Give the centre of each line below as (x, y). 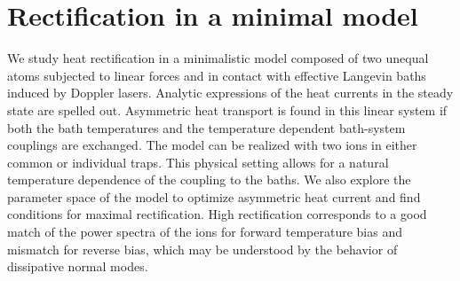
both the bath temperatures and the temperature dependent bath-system (206, 127)
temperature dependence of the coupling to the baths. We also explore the (209, 180)
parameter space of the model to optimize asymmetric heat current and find (214, 196)
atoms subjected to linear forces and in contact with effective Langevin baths (217, 75)
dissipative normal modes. (78, 266)
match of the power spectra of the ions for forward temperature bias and (205, 232)
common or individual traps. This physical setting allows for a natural (198, 162)
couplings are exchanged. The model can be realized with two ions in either (212, 145)
